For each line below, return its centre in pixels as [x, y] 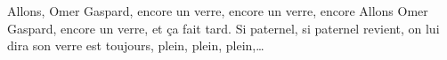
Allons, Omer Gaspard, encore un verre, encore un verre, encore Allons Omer [218, 11]
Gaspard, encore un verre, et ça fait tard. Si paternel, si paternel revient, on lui [223, 28]
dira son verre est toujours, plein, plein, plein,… [136, 45]
